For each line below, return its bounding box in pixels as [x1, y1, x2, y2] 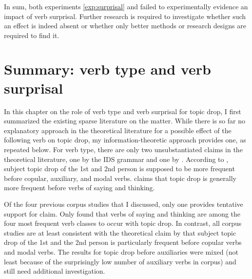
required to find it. [4, 30, 59, 40]
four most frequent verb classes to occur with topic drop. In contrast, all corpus [4, 218, 242, 228]
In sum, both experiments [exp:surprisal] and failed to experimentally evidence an [4, 1, 248, 11]
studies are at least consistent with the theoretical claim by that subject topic [4, 227, 236, 238]
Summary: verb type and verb [4, 59, 211, 79]
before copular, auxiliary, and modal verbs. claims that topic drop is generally [4, 173, 236, 183]
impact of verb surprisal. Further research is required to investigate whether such [4, 11, 246, 21]
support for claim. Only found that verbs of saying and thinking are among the [4, 208, 241, 219]
